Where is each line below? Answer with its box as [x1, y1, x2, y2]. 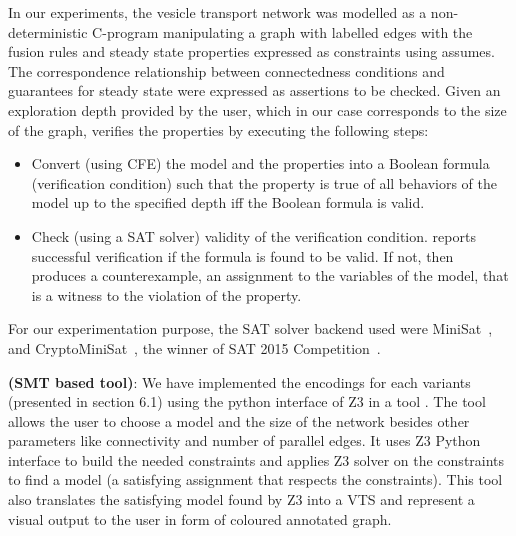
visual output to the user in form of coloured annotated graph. [8, 508, 392, 529]
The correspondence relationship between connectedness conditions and [8, 60, 445, 81]
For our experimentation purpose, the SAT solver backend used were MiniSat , [8, 318, 493, 339]
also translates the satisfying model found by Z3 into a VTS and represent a [8, 489, 475, 510]
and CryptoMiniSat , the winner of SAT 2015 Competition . [8, 337, 381, 358]
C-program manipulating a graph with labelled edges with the [92, 21, 473, 42]
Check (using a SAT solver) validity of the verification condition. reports [31, 225, 476, 246]
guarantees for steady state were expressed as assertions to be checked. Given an [8, 80, 501, 101]
